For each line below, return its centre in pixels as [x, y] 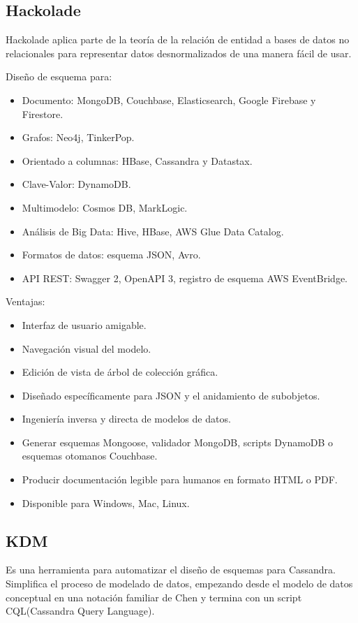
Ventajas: [25, 301]
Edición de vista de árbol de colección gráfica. [120, 372]
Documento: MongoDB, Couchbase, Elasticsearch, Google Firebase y [169, 100]
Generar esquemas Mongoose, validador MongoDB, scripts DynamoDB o [178, 442]
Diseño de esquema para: [59, 76]
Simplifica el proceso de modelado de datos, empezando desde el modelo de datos [179, 584]
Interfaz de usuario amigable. [84, 324]
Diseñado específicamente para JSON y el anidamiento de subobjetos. [171, 395]
